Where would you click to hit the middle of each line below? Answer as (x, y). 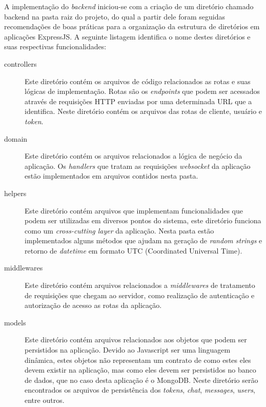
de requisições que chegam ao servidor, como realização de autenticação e (140, 295)
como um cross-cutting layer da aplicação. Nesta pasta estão (119, 230)
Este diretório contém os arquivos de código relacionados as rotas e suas (138, 81)
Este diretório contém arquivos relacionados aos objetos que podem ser (136, 340)
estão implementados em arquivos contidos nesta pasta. (111, 176)
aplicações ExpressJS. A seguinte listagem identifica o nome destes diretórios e (127, 36)
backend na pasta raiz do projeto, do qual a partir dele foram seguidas (115, 16)
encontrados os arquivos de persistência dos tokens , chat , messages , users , (140, 390)
